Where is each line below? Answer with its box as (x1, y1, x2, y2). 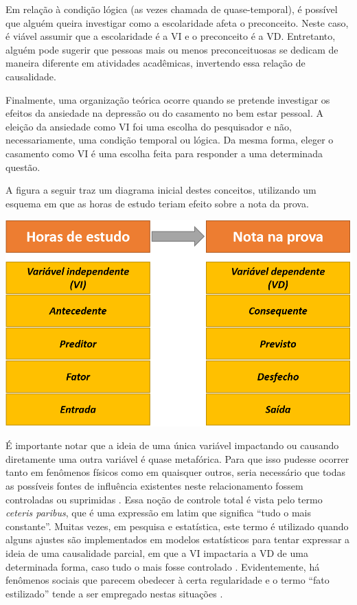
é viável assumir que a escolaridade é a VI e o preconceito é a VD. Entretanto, (5, 29, 336, 43)
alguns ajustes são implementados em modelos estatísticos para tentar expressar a (5, 532, 350, 547)
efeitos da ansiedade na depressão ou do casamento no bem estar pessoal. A (5, 106, 324, 120)
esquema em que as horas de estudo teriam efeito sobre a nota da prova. (5, 196, 309, 210)
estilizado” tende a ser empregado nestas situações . (5, 586, 223, 600)
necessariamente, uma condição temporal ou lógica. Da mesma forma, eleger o (5, 133, 334, 147)
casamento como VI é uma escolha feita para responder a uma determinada (5, 146, 323, 160)
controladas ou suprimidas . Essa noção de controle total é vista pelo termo (5, 492, 323, 506)
